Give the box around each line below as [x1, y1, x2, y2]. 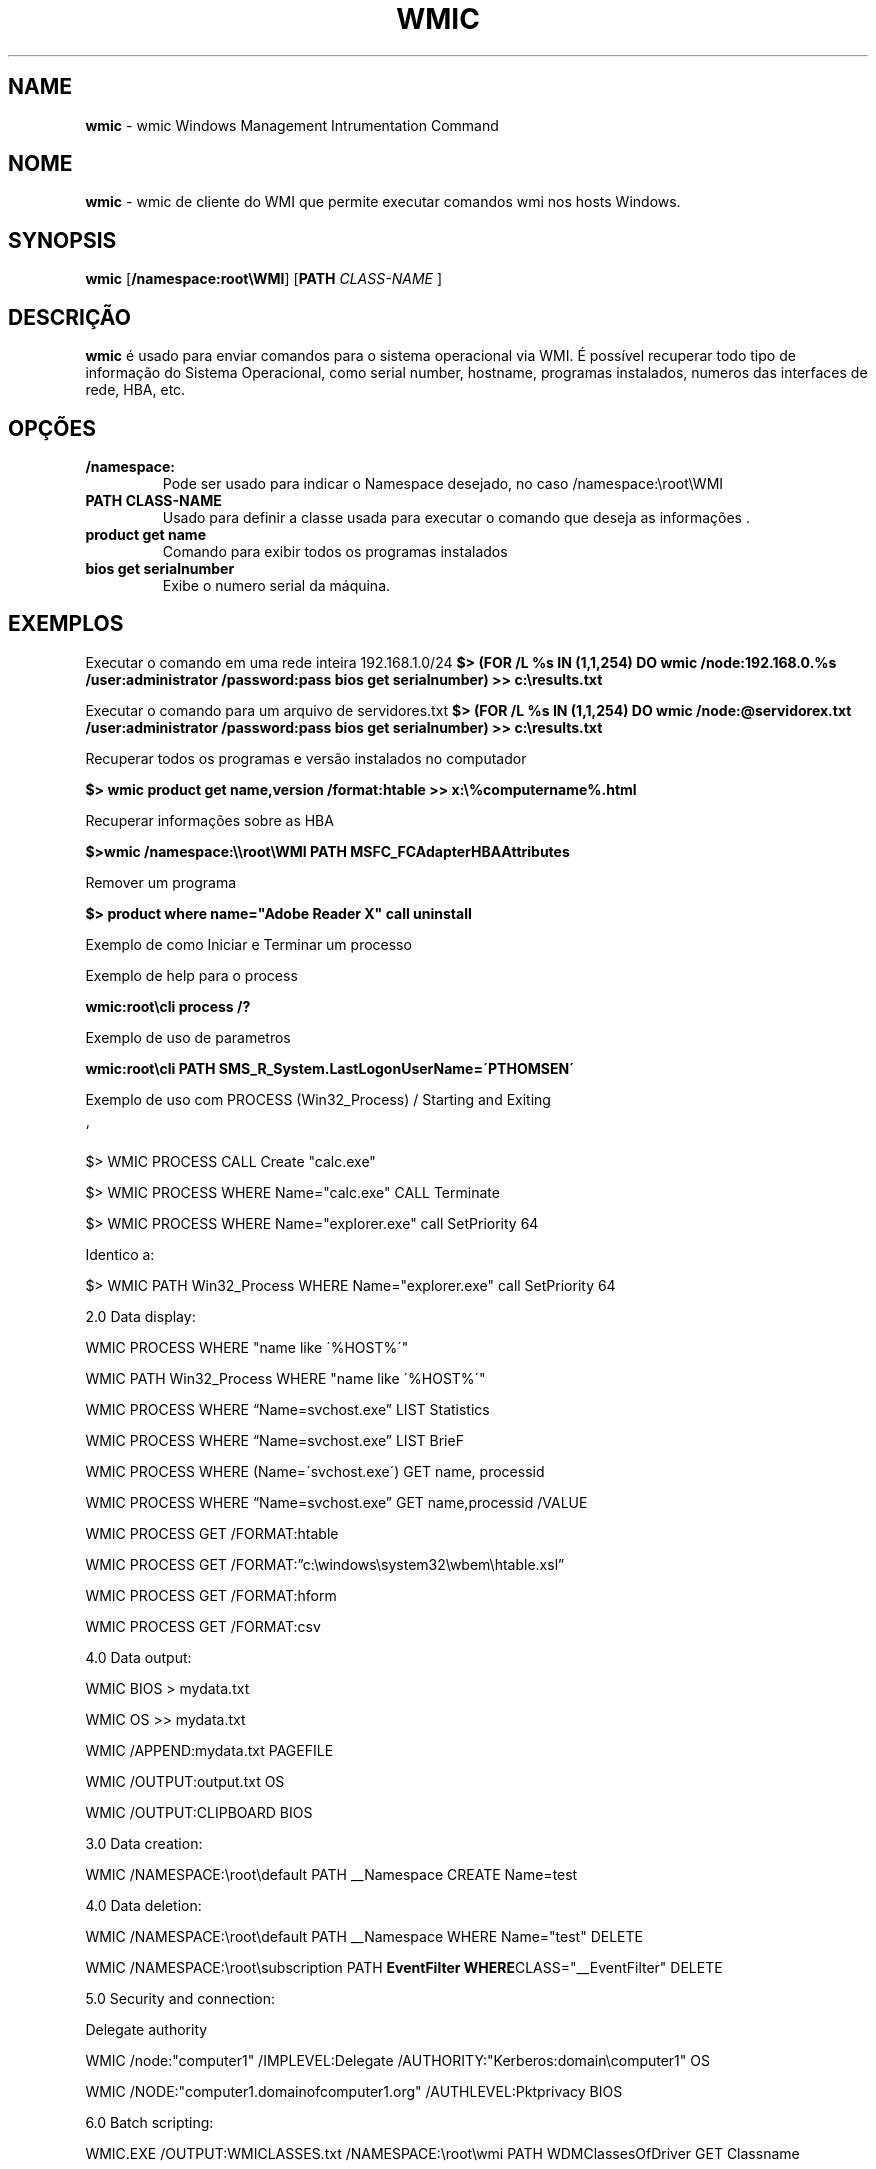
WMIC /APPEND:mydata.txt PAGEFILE [85, 1741, 334, 1759]
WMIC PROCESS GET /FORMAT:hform [85, 1586, 337, 1604]
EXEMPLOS [8, 611, 124, 637]
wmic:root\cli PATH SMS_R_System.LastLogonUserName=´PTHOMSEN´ [85, 1059, 575, 1077]
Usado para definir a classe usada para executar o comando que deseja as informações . [162, 508, 750, 526]
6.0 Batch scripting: [85, 2113, 214, 2131]
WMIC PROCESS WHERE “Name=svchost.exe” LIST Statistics [85, 1400, 490, 1418]
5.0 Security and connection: [85, 1989, 276, 2007]
